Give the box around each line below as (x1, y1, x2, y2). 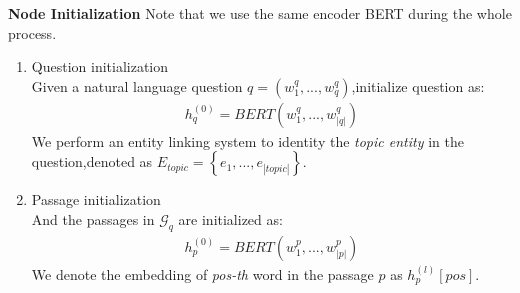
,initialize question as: (351, 75, 485, 96)
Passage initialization (31, 189, 161, 210)
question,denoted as (31, 151, 153, 172)
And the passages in (31, 209, 155, 229)
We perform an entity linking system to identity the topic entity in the (31, 130, 464, 151)
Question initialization (31, 56, 169, 77)
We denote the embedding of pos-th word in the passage (31, 263, 374, 284)
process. (8, 22, 57, 43)
